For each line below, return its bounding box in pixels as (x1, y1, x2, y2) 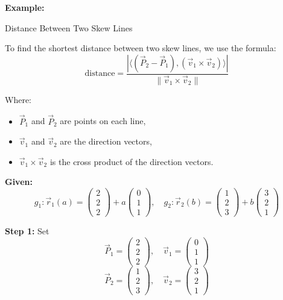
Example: (5, 1, 45, 13)
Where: (5, 93, 31, 105)
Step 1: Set (5, 225, 49, 237)
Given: (5, 175, 33, 188)
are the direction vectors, (60, 135, 152, 148)
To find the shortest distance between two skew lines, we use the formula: (5, 42, 276, 54)
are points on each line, (60, 114, 146, 127)
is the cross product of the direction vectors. (49, 155, 214, 167)
